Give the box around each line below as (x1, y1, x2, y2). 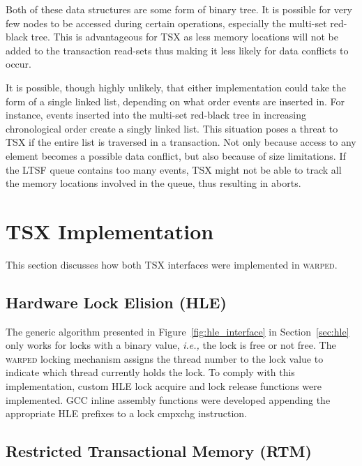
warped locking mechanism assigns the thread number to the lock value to (6, 351, 324, 366)
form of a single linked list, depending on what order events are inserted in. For (6, 93, 345, 108)
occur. (6, 57, 31, 71)
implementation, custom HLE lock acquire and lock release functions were (6, 379, 322, 393)
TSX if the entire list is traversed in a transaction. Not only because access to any (6, 135, 356, 149)
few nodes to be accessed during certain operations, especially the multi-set (6, 15, 327, 30)
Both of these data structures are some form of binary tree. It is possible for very (6, 2, 352, 16)
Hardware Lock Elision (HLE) (6, 291, 227, 313)
